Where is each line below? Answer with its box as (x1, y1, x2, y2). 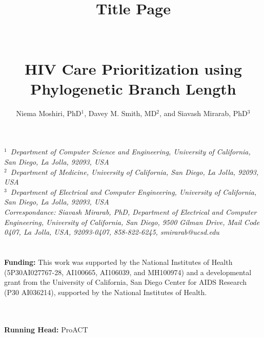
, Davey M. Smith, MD (84, 107, 157, 118)
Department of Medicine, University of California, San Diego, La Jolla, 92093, (10, 166, 259, 177)
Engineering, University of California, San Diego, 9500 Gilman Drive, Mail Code (4, 216, 260, 227)
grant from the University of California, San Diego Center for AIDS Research (4, 277, 247, 287)
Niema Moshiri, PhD (16, 107, 82, 118)
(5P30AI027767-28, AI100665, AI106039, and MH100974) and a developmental (4, 266, 252, 277)
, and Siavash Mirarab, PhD (159, 107, 248, 118)
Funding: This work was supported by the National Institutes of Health (4, 257, 233, 267)
